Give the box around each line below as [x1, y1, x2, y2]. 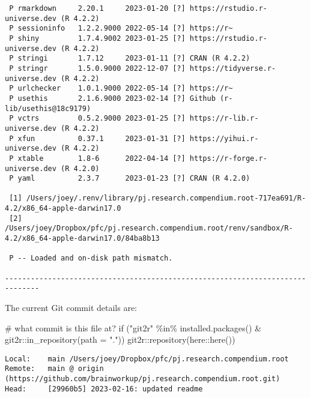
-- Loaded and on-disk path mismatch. [17, 254, 173, 263]
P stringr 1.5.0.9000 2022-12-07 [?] [9, 64, 186, 73]
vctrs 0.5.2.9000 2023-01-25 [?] [17, 114, 186, 123]
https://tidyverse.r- [189, 64, 276, 73]
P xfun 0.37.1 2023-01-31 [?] [9, 134, 186, 143]
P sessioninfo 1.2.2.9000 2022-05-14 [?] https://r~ [9, 24, 233, 33]
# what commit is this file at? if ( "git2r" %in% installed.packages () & [5, 321, 261, 334]
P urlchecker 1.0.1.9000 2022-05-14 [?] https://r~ [9, 84, 233, 93]
